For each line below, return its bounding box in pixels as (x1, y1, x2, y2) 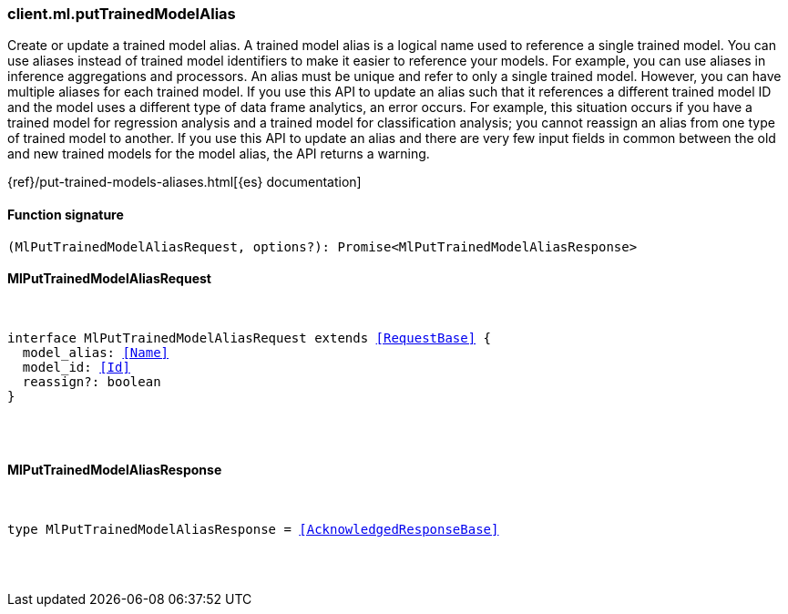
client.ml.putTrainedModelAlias (7, 5, 236, 23)
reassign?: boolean (22, 374, 161, 389)
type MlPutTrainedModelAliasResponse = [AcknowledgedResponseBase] (7, 522, 499, 537)
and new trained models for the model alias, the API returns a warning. (7, 146, 430, 162)
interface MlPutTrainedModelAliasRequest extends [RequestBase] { (7, 330, 492, 345)
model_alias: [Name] (22, 344, 169, 360)
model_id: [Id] (22, 359, 130, 374)
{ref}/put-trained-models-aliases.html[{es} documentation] (7, 174, 362, 190)
